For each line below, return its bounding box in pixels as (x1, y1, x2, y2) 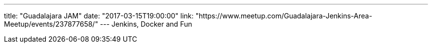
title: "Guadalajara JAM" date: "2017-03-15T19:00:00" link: (4, 12, 194, 20)
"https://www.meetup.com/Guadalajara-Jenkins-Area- (195, 12, 372, 20)
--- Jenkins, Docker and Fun (100, 20, 192, 28)
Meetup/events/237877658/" (4, 20, 98, 28)
